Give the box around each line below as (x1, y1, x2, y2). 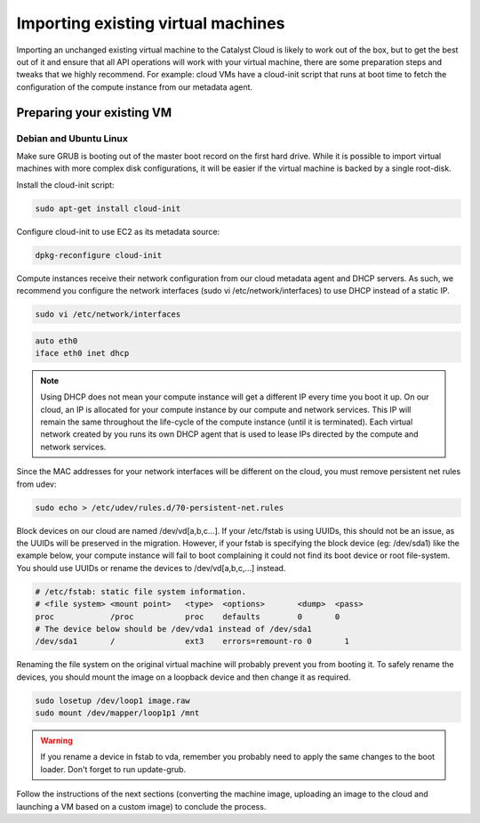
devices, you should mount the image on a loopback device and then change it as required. (16, 672, 351, 682)
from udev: (16, 479, 57, 489)
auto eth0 (35, 335, 78, 346)
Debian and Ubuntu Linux (16, 132, 128, 144)
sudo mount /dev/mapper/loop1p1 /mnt (35, 708, 200, 718)
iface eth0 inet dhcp (35, 348, 130, 358)
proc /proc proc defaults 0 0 (35, 611, 340, 622)
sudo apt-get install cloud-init (35, 203, 181, 214)
